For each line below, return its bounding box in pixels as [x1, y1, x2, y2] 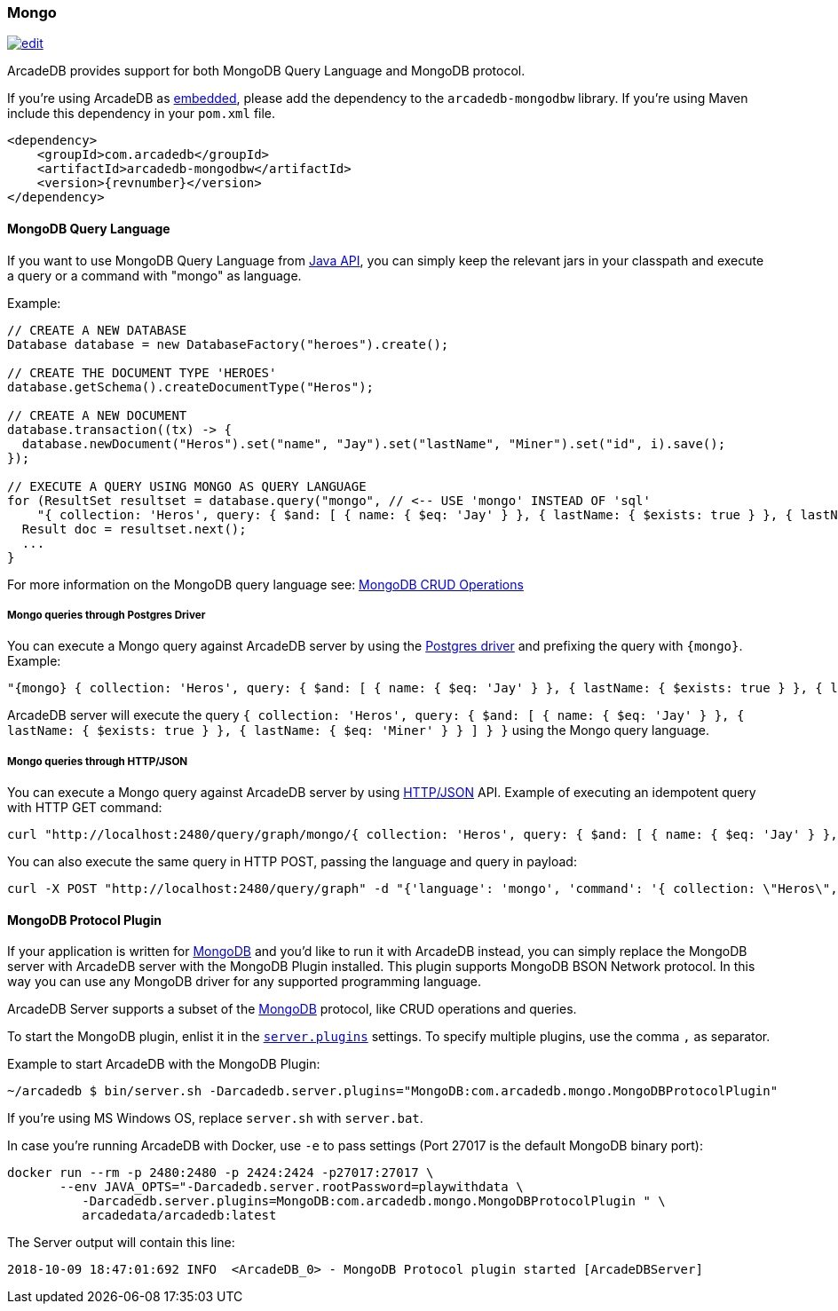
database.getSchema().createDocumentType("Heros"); [7, 379, 375, 394]
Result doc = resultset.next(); [21, 521, 247, 536]
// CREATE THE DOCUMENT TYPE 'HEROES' [7, 365, 277, 380]
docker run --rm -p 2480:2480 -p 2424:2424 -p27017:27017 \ [7, 1165, 434, 1181]
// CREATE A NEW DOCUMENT [7, 407, 187, 423]
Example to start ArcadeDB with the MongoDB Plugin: [7, 1056, 320, 1072]
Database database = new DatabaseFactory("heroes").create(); [7, 336, 449, 351]
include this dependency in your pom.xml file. [7, 106, 276, 122]
